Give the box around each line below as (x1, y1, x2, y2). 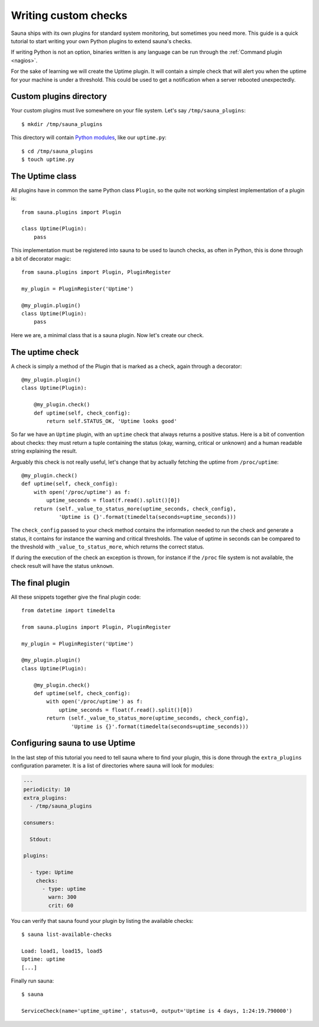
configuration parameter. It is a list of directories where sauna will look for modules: (11, 762, 214, 769)
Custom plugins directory (11, 92, 108, 102)
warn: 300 (48, 894, 77, 900)
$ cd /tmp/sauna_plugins (21, 148, 93, 154)
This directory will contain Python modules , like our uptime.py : (11, 134, 167, 141)
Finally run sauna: (11, 977, 54, 984)
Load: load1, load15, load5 (21, 947, 103, 954)
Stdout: (30, 836, 52, 842)
